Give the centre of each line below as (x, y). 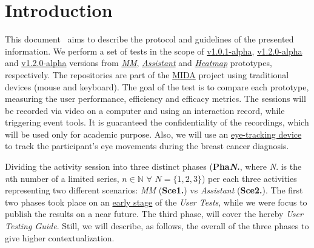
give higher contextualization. (60, 237)
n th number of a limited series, (62, 178)
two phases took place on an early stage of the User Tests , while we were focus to (156, 202)
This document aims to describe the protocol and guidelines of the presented (149, 39)
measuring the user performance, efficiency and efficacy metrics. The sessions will (155, 99)
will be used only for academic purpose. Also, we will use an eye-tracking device (153, 134)
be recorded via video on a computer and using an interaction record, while (145, 110)
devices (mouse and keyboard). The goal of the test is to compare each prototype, (157, 86)
